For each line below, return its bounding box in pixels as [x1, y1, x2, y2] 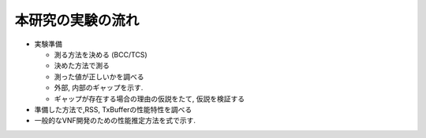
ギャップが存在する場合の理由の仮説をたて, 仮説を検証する [54, 94, 245, 103]
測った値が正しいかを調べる [54, 71, 144, 82]
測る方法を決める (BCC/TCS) [54, 49, 148, 59]
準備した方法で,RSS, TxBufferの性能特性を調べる [34, 104, 192, 114]
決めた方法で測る [54, 61, 110, 71]
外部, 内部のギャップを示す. [54, 83, 144, 93]
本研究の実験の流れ [14, 12, 140, 29]
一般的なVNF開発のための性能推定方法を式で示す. [34, 116, 196, 125]
